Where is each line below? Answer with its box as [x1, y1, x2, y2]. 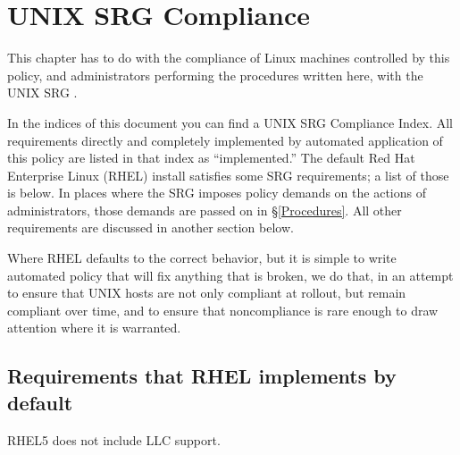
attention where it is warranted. [7, 318, 181, 337]
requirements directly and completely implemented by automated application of [7, 131, 443, 149]
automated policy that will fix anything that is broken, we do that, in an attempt [7, 265, 454, 284]
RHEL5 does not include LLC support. [7, 430, 221, 449]
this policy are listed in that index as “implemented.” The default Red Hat [7, 148, 415, 167]
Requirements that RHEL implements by [7, 362, 397, 390]
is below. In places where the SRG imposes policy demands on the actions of [7, 183, 426, 202]
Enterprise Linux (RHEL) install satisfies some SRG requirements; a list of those [7, 165, 449, 184]
